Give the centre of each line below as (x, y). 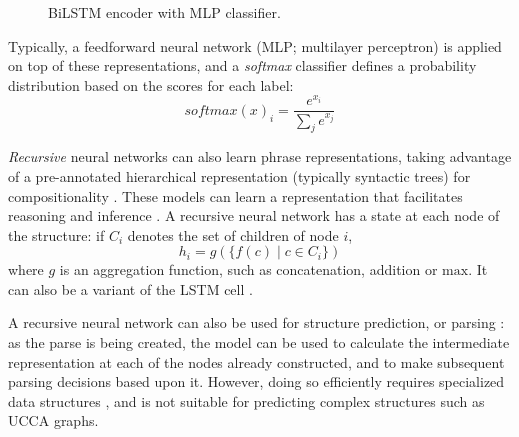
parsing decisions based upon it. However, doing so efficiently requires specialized (256, 381)
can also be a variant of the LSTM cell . (130, 288)
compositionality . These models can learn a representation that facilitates (235, 195)
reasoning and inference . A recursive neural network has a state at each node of (254, 215)
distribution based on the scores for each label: (151, 84)
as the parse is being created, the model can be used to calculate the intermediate (259, 342)
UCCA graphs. (53, 420)
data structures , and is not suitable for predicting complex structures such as (246, 400)
